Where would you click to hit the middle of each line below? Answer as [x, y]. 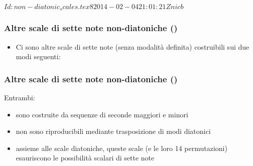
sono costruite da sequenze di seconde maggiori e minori [102, 114]
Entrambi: [20, 98]
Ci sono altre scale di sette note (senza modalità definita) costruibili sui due [133, 46]
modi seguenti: [38, 56]
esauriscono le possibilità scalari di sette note [85, 158]
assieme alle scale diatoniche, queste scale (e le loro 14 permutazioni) [121, 148]
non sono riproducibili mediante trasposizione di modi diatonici [113, 131]
